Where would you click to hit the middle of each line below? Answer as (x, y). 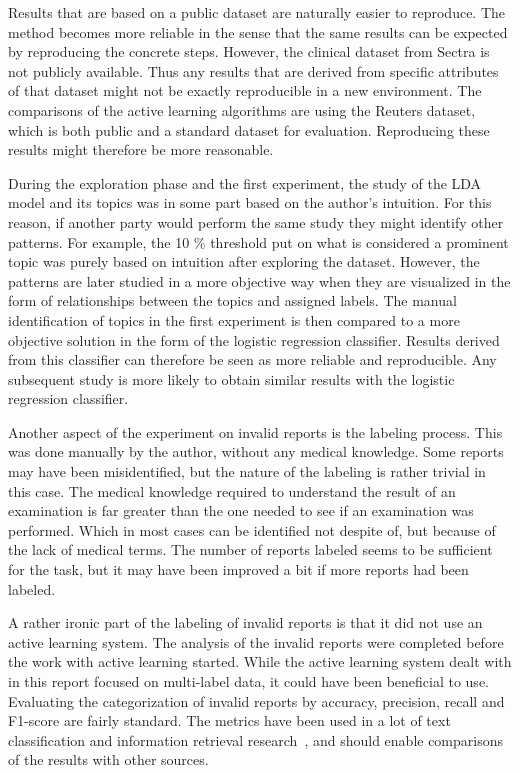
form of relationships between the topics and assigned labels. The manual (232, 300)
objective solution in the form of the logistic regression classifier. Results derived (254, 339)
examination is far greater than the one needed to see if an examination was (241, 510)
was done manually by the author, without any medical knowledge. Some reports (256, 451)
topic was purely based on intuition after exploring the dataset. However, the (244, 261)
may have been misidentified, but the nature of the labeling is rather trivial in (247, 471)
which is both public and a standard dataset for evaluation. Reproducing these (249, 129)
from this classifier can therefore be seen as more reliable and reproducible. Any (252, 359)
